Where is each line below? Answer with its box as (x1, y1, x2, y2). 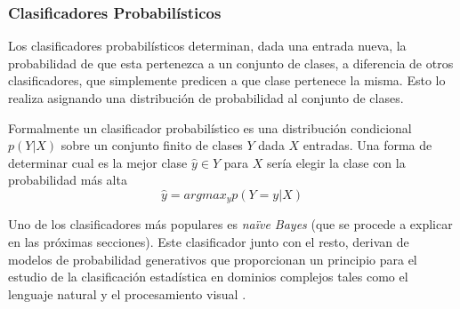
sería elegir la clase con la (266, 153, 406, 171)
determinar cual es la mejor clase (8, 153, 188, 171)
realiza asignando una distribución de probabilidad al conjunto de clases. (8, 89, 404, 107)
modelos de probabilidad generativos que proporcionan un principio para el (8, 250, 417, 268)
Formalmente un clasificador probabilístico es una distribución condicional (8, 118, 412, 137)
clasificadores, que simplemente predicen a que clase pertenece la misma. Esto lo (8, 71, 446, 90)
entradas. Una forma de (303, 136, 432, 154)
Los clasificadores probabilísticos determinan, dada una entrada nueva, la (8, 36, 407, 55)
